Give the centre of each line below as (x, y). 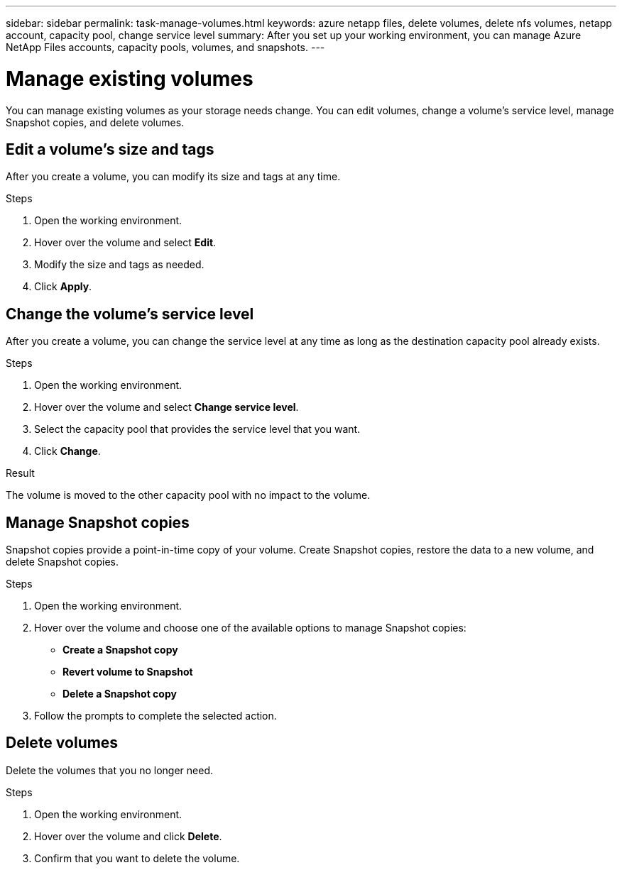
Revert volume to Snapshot (128, 672)
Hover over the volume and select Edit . (125, 243)
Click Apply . (63, 287)
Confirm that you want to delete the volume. (137, 858)
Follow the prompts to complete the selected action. (155, 716)
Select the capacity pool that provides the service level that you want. (197, 429)
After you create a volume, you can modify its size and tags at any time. (173, 177)
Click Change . (67, 451)
